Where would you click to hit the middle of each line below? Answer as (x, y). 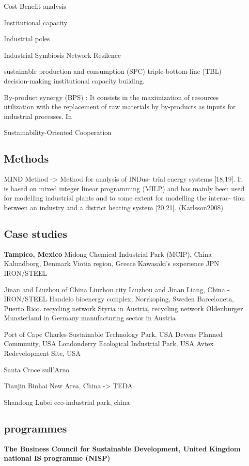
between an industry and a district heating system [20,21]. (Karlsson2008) (114, 207)
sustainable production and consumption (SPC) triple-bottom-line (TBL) (113, 71)
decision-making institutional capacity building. (74, 80)
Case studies (36, 233)
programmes (36, 428)
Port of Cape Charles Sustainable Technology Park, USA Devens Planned (113, 334)
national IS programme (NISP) (57, 458)
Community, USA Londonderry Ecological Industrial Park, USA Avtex (109, 343)
